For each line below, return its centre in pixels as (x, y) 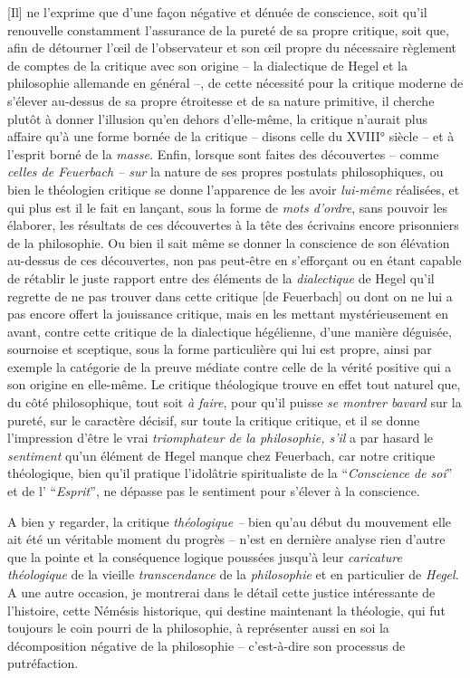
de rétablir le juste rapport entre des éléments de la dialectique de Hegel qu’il (221, 277)
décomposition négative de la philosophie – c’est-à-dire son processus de (206, 645)
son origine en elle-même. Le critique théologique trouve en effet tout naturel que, (234, 384)
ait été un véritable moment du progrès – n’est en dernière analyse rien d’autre (226, 539)
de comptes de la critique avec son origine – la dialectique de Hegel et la (207, 65)
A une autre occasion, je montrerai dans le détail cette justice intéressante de (221, 592)
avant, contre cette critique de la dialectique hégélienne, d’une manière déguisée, (230, 331)
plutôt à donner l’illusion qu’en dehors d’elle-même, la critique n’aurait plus (218, 118)
